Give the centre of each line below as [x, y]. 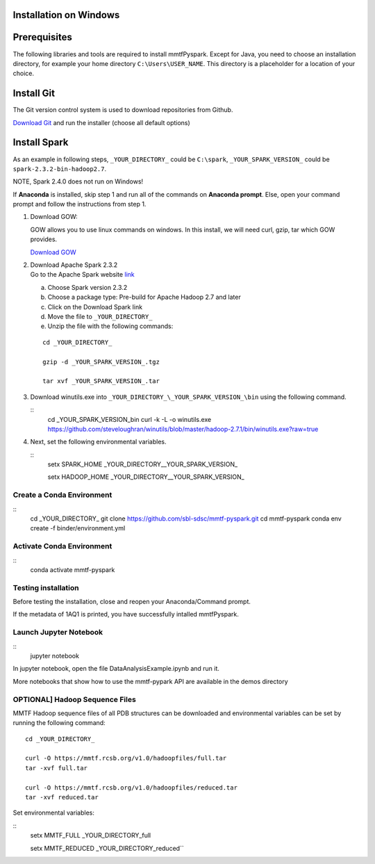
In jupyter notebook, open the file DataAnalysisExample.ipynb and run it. [116, 669]
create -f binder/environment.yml [78, 528]
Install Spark [41, 142]
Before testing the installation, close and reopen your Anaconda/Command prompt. [132, 602]
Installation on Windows [66, 15]
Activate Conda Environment [62, 546]
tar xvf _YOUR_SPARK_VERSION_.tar [101, 381]
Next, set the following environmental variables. [98, 442]
